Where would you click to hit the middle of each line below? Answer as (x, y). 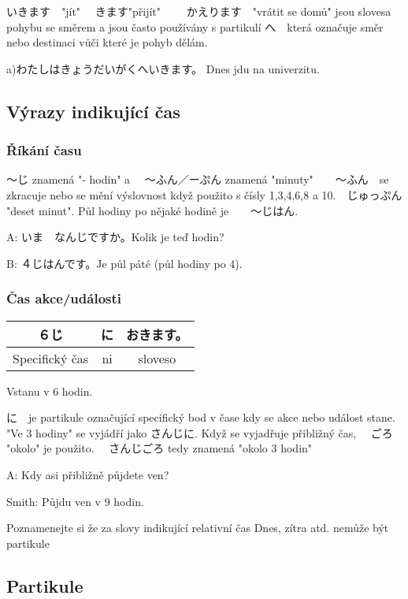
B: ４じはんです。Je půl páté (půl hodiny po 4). (124, 263)
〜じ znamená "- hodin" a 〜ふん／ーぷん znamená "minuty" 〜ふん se (198, 179)
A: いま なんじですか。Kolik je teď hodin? (115, 237)
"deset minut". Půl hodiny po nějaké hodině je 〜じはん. (152, 210)
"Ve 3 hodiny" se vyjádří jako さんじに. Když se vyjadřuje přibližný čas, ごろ (200, 432)
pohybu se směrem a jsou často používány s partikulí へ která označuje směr (195, 26)
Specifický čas (51, 358)
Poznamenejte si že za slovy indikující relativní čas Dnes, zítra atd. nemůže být (198, 528)
